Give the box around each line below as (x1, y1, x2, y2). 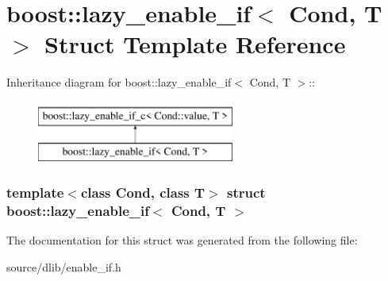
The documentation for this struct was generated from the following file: (6, 232, 358, 248)
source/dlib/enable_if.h (6, 258, 121, 275)
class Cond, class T (80, 183, 206, 202)
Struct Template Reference (44, 28, 346, 60)
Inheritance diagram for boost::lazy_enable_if (6, 74, 232, 90)
